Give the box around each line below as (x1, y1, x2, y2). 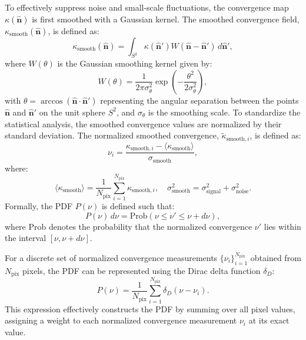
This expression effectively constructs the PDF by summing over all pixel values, (5, 302, 295, 315)
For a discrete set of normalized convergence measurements (5, 251, 218, 263)
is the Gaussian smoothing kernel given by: (57, 57, 212, 70)
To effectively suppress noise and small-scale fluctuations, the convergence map (5, 1, 289, 13)
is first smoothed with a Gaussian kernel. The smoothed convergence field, (32, 12, 300, 25)
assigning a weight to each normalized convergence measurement (5, 314, 237, 326)
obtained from (250, 251, 301, 263)
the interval (5, 232, 46, 244)
